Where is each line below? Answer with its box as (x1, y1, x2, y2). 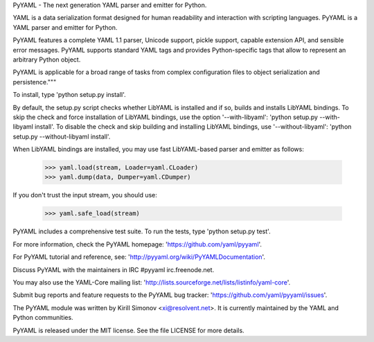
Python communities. (12, 314, 73, 322)
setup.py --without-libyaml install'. (12, 132, 111, 141)
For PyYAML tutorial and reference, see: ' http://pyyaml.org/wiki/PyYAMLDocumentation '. (12, 253, 266, 261)
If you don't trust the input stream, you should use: (12, 191, 157, 199)
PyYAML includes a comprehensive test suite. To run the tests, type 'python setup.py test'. (12, 227, 271, 235)
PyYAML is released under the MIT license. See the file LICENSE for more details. (12, 326, 245, 334)
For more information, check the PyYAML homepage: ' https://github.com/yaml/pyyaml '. (12, 240, 262, 249)
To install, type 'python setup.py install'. (12, 91, 126, 99)
